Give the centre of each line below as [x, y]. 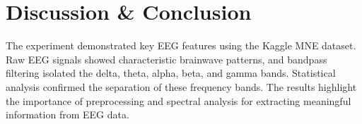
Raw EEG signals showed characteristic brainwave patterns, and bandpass [167, 59]
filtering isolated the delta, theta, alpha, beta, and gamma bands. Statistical [171, 73]
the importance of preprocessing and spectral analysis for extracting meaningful [179, 100]
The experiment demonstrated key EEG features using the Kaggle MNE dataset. [181, 45]
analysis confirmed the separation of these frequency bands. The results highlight [181, 86]
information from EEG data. [68, 114]
